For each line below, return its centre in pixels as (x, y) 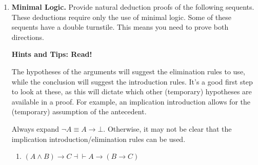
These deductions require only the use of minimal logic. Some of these (121, 17)
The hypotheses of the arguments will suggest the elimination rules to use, (128, 71)
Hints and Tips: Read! (52, 54)
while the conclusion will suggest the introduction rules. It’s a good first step (132, 81)
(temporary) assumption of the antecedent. (79, 111)
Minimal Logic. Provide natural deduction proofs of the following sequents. (133, 7)
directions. (28, 37)
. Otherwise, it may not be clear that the (167, 128)
